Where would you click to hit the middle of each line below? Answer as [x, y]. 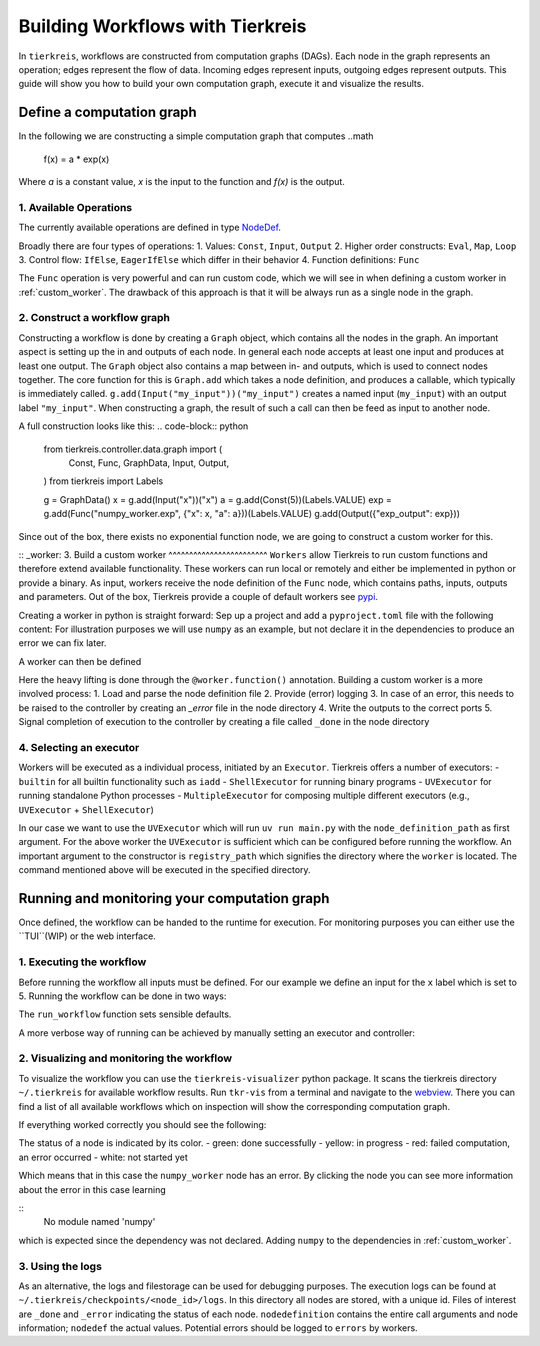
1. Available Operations [75, 207]
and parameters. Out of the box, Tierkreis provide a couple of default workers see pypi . [198, 597]
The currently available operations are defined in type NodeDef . [150, 227]
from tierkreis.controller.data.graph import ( [133, 449]
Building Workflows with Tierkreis [162, 26]
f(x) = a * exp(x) [76, 159]
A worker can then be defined [80, 661]
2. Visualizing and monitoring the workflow [125, 1058]
